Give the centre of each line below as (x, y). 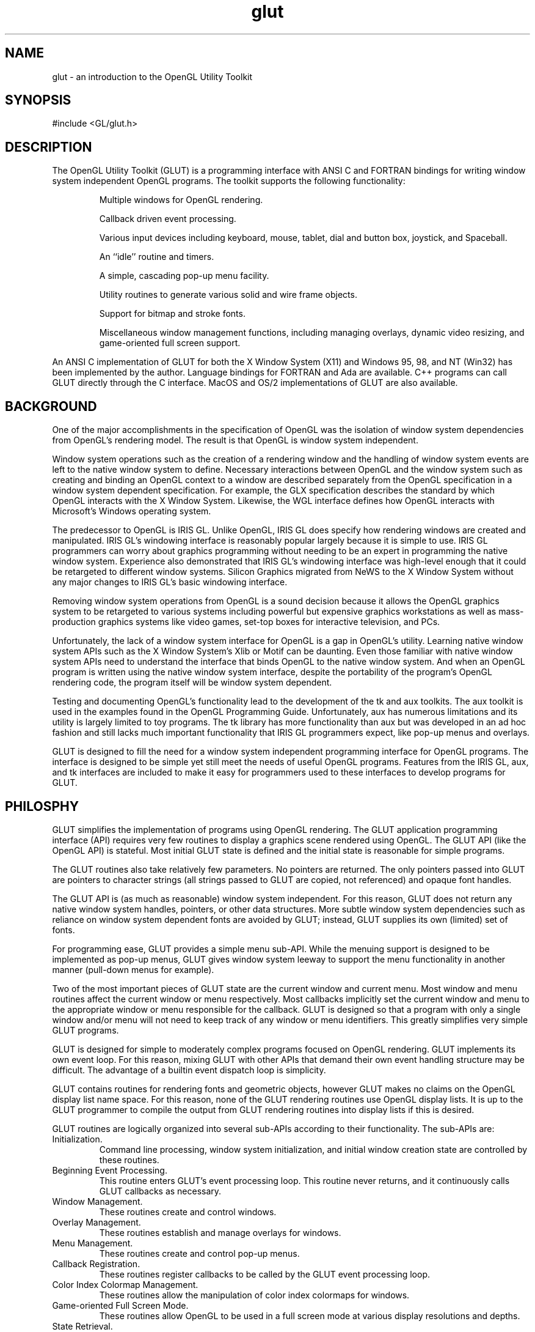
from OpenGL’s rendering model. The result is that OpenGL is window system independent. (235, 440)
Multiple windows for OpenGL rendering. (181, 200)
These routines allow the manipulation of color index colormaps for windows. (254, 1295)
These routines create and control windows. (188, 1212)
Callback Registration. (96, 1264)
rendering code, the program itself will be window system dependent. (192, 683)
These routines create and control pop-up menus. (199, 1253)
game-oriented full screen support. (170, 343)
